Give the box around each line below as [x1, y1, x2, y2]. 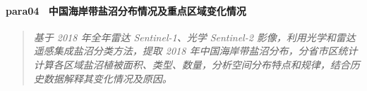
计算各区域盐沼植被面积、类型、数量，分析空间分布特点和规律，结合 [33, 57, 350, 71]
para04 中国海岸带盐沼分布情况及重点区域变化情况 [6, 3, 246, 17]
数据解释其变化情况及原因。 [43, 71, 172, 85]
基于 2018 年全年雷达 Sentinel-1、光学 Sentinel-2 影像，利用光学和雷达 [33, 29, 356, 44]
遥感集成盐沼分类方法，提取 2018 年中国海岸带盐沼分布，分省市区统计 [33, 43, 358, 58]
